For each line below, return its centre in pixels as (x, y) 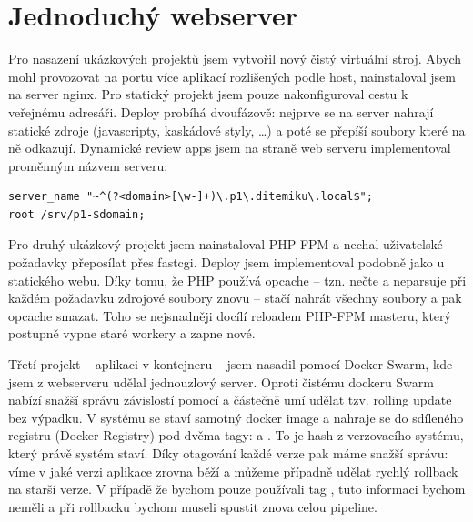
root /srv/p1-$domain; (77, 214)
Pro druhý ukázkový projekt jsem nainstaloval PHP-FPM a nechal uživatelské (226, 244)
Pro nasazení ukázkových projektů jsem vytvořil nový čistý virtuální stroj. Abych (235, 59)
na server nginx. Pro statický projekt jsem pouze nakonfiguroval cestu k (208, 94)
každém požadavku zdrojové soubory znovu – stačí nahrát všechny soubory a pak (235, 298)
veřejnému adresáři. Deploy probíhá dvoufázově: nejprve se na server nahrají (221, 111)
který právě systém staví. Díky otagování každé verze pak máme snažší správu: (228, 453)
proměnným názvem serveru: (88, 165)
